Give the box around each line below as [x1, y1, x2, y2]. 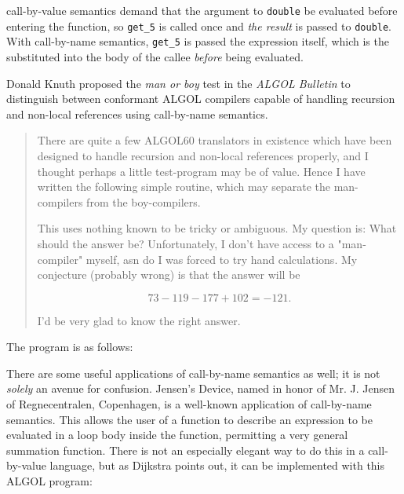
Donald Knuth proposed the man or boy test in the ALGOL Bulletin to [6, 75, 351, 91]
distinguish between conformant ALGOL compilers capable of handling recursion [6, 90, 395, 107]
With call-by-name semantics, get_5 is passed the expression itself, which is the [6, 33, 389, 49]
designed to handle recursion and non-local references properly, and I [37, 147, 369, 163]
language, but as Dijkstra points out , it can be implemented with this [49, 457, 385, 474]
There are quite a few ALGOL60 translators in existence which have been [37, 132, 392, 148]
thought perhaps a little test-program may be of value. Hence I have [37, 163, 366, 179]
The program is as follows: [6, 338, 133, 355]
